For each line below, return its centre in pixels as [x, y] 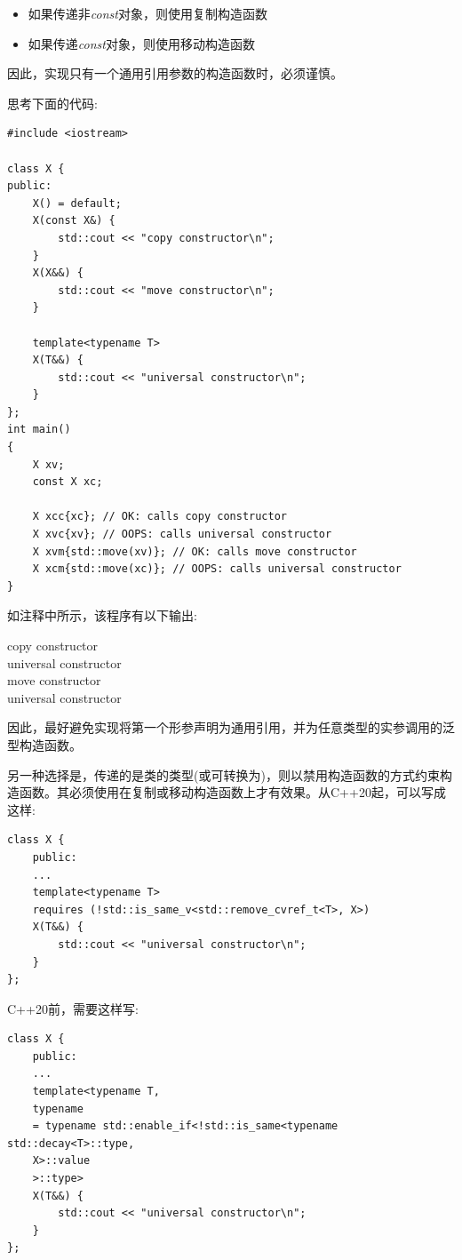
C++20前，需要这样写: [73, 1008]
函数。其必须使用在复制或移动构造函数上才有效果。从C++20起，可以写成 [232, 792]
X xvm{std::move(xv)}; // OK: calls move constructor [195, 551]
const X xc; [68, 482]
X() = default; [77, 203]
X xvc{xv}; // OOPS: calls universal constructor [182, 534]
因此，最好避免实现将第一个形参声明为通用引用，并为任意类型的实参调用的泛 [231, 727]
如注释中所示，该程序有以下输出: [102, 615]
